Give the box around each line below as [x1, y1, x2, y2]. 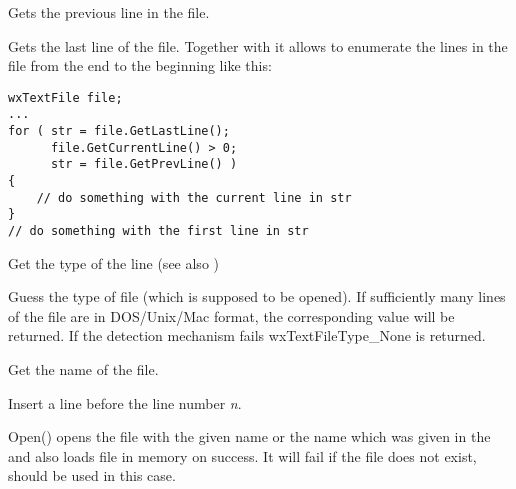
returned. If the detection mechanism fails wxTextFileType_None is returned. [8, 325, 486, 346]
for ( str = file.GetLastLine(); [8, 124, 230, 139]
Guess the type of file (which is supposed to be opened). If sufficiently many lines [8, 286, 506, 307]
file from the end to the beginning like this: [8, 55, 272, 76]
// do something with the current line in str [36, 190, 352, 205]
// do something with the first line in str [8, 224, 309, 239]
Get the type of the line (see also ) [8, 252, 219, 273]
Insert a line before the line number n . [8, 392, 242, 413]
